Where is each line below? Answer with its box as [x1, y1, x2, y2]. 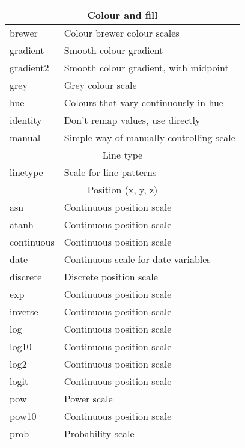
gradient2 [10, 61, 49, 74]
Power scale [64, 392, 113, 405]
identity [10, 113, 42, 127]
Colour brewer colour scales [64, 26, 180, 40]
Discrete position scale [64, 270, 158, 283]
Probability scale [64, 426, 135, 440]
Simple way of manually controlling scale [64, 130, 235, 144]
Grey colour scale [64, 78, 137, 92]
